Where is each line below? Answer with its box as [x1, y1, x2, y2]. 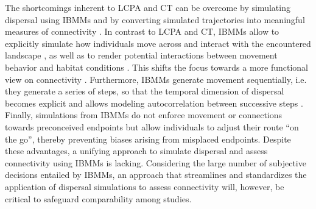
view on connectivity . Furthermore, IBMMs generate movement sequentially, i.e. [5, 73, 307, 85]
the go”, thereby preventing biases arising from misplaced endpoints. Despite [5, 132, 291, 145]
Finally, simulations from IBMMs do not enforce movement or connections [5, 108, 283, 121]
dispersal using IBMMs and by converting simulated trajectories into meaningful [5, 13, 305, 26]
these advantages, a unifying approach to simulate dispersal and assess [5, 144, 268, 157]
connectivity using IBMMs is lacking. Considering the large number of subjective [5, 156, 306, 169]
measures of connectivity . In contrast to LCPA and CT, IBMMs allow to [5, 25, 279, 38]
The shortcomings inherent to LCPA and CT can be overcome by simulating [5, 1, 290, 13]
